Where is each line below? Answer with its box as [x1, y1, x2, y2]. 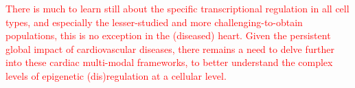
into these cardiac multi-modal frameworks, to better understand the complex [5, 55, 333, 69]
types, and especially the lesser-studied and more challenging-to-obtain [5, 14, 303, 29]
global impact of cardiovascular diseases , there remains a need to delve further [5, 41, 334, 56]
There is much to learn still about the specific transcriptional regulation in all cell [5, 1, 350, 15]
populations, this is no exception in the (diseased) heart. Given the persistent [5, 28, 331, 43]
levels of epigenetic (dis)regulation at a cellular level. [5, 68, 227, 82]
